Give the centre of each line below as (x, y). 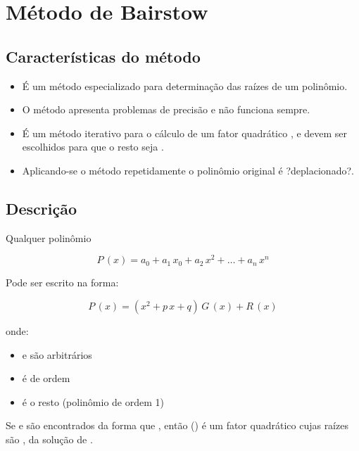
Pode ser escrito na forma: (62, 282)
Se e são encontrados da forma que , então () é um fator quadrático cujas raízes (177, 425)
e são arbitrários (57, 354)
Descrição (42, 208)
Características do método (103, 56)
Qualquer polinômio (49, 237)
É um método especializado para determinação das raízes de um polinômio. (185, 85)
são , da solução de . (49, 439)
